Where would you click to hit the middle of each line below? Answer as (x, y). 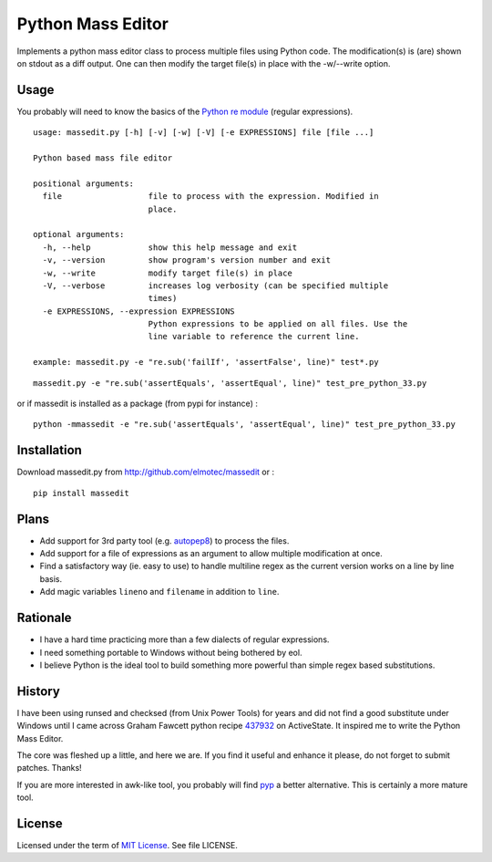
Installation (49, 450)
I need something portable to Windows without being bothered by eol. (171, 652)
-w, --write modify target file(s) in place (168, 273)
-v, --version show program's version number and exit (187, 260)
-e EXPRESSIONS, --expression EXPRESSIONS (139, 311)
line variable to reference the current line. (254, 337)
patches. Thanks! (49, 768)
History (39, 691)
